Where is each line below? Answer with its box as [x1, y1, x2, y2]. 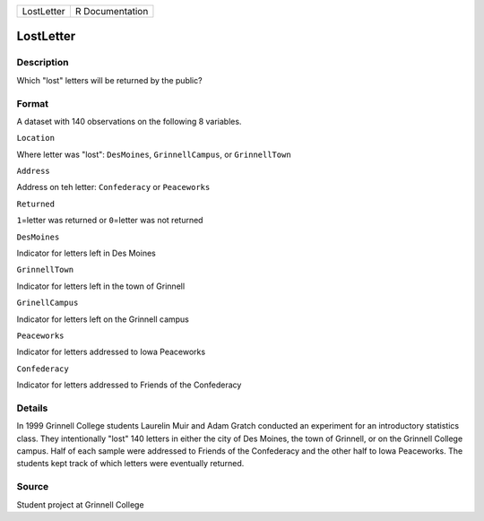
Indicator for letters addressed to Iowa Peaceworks [16, 346, 206, 358]
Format [16, 97, 49, 109]
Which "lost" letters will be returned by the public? [16, 74, 203, 85]
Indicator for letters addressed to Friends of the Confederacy [16, 379, 242, 390]
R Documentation [74, 5, 149, 17]
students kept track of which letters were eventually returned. [16, 458, 245, 469]
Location [16, 133, 56, 143]
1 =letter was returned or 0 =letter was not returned [16, 215, 203, 226]
